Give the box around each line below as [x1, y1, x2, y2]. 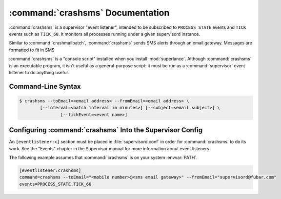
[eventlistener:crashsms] [19, 167, 81, 173]
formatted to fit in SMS [9, 47, 55, 53]
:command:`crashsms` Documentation [9, 7, 170, 18]
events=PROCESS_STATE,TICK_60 [19, 181, 92, 187]
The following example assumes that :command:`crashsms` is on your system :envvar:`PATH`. [9, 154, 198, 160]
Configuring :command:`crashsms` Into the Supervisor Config [9, 126, 202, 134]
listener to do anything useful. [9, 69, 69, 75]
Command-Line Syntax [9, 82, 81, 90]
